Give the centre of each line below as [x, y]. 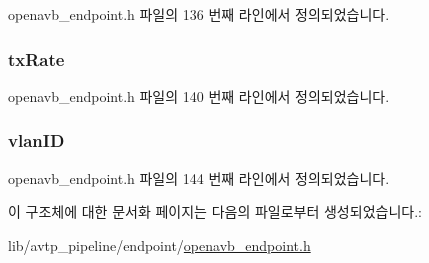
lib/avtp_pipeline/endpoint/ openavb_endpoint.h [159, 244]
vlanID [36, 140]
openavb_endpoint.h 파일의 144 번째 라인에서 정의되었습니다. [199, 177]
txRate [36, 58]
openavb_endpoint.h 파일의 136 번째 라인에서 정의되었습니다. [199, 14]
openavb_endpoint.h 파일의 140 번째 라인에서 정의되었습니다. [199, 95]
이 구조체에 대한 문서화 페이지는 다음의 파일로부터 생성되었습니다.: [215, 211]
